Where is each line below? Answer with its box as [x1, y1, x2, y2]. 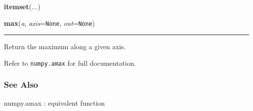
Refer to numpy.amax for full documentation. [4, 57, 136, 68]
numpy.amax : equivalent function [4, 97, 105, 108]
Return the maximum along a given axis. [4, 41, 126, 52]
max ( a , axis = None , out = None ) [4, 18, 95, 28]
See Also [4, 78, 38, 91]
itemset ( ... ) [4, 1, 41, 11]
